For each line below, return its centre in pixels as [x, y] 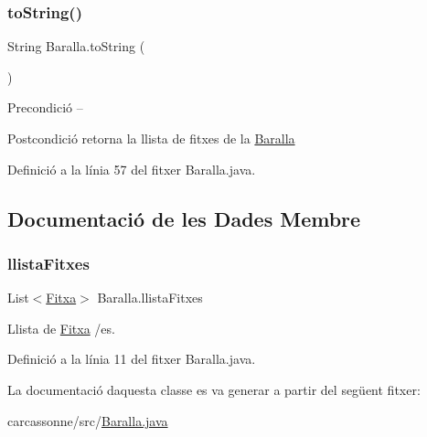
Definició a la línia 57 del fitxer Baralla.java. [132, 169]
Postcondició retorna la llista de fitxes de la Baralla [151, 138]
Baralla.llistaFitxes [150, 298]
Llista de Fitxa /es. [61, 328]
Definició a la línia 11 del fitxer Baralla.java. [132, 359]
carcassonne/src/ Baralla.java [88, 420]
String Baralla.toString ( [76, 46]
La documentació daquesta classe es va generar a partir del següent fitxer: [214, 389]
